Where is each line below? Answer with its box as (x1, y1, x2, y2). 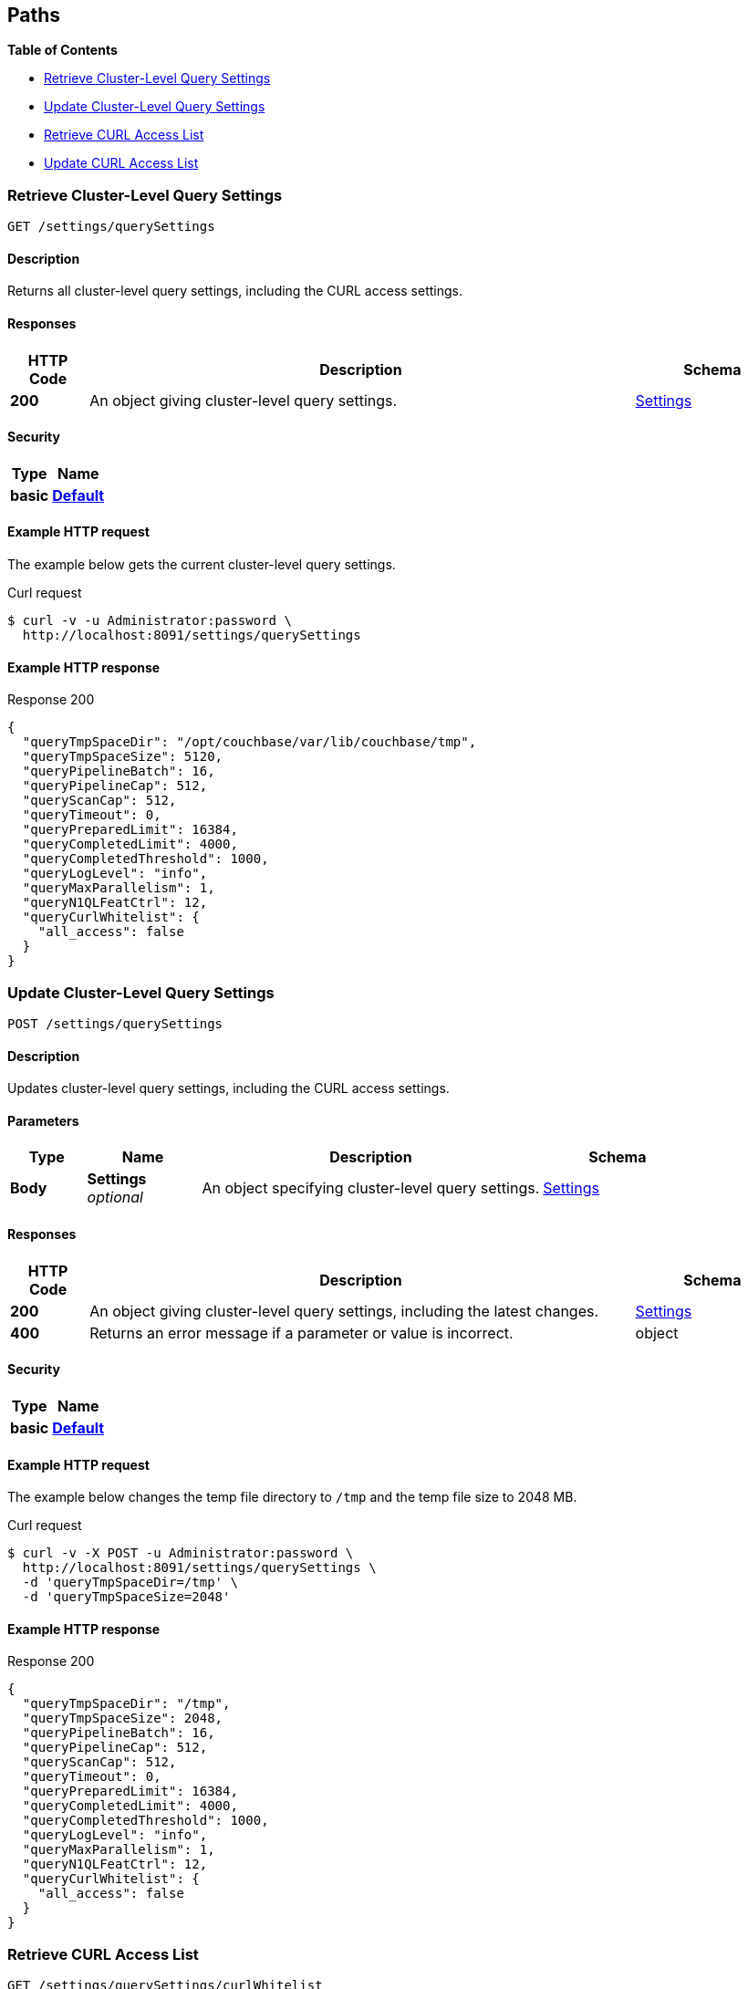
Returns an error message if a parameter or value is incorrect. (89, 1323, 514, 1342)
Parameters (7, 1112, 79, 1129)
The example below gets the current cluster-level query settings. (7, 557, 396, 573)
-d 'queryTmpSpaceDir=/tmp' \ (22, 1575, 238, 1590)
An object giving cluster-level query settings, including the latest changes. (89, 1301, 599, 1320)
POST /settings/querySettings (7, 1016, 223, 1032)
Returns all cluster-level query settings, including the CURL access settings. (7, 283, 462, 299)
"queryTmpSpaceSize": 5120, (22, 749, 223, 765)
